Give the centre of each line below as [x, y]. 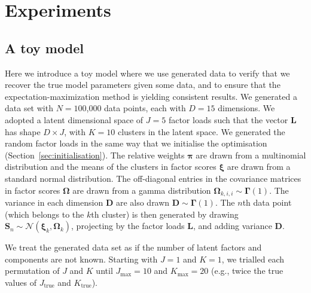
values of [21, 282]
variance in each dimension [54, 202]
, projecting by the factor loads [128, 226]
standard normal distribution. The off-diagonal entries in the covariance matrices [153, 178]
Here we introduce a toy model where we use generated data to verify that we [147, 73]
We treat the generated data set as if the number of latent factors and [133, 247]
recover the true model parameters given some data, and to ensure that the [143, 85]
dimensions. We [246, 108]
